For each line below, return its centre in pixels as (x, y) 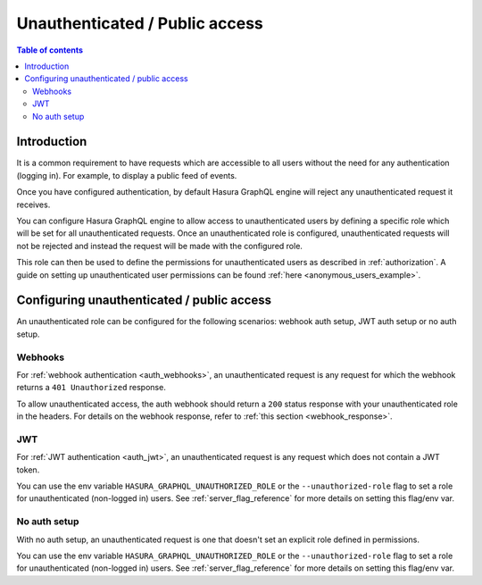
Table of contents (50, 50)
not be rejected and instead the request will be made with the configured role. (160, 246)
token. (28, 470)
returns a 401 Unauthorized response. (91, 388)
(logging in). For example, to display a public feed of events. (127, 175)
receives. (33, 205)
